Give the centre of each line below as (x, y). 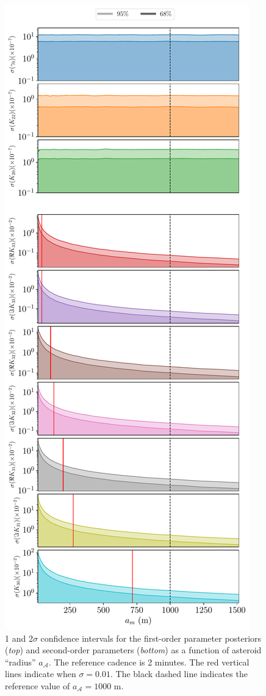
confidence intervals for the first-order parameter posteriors (151, 638)
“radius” (20, 662)
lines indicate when (41, 674)
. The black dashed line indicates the (179, 674)
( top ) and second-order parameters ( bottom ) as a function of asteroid (133, 650)
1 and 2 (19, 638)
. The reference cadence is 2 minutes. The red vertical (149, 662)
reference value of (38, 685)
